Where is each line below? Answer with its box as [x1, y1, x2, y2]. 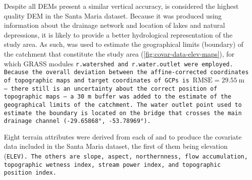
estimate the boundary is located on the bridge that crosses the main [4, 109, 242, 117]
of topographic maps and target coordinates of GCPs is [4, 77, 189, 84]
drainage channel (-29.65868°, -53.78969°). [4, 118, 151, 125]
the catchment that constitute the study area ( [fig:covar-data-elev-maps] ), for [4, 48, 235, 59]
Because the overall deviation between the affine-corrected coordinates [4, 69, 249, 76]
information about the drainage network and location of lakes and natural [4, 20, 225, 30]
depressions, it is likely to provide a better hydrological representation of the [4, 29, 233, 40]
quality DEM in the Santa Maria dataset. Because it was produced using [4, 10, 222, 20]
